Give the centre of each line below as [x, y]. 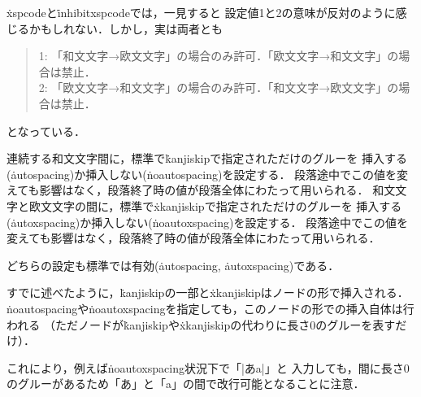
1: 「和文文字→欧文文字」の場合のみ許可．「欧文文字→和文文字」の [219, 56]
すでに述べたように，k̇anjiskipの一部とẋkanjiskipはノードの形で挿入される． [208, 292]
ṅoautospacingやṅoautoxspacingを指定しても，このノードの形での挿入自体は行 [210, 308]
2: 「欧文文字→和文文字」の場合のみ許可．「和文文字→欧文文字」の [219, 87]
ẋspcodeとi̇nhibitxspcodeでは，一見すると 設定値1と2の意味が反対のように [201, 12]
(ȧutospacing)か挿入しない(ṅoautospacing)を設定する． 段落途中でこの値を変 [208, 174]
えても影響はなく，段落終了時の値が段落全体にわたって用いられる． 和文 [201, 190]
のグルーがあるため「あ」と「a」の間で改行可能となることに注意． [186, 384]
